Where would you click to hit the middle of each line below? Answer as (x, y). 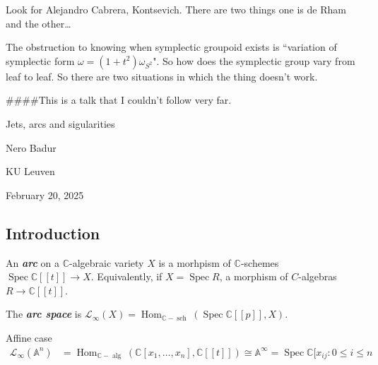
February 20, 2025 (45, 195)
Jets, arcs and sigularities (60, 123)
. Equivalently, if (126, 276)
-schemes (260, 262)
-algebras (318, 276)
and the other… (39, 23)
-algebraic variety (107, 262)
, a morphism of (254, 276)
